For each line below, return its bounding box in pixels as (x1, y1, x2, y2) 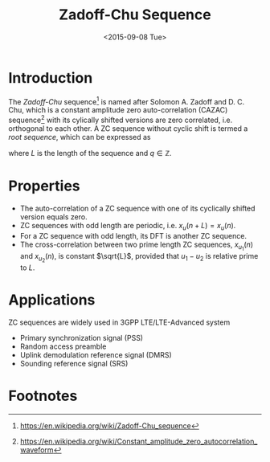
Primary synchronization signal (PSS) (19, 333, 143, 342)
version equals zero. (19, 211, 88, 222)
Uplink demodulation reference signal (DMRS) (19, 350, 173, 359)
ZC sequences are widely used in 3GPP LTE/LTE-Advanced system (8, 317, 231, 327)
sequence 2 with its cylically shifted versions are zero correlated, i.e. (8, 114, 233, 125)
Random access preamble (19, 341, 107, 351)
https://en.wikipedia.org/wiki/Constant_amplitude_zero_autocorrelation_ (19, 436, 258, 446)
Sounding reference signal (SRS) (19, 358, 129, 368)
